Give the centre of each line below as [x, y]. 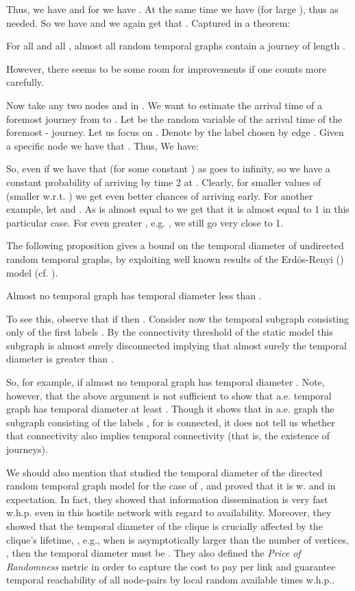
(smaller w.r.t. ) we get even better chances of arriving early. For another [160, 195]
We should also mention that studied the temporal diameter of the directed [164, 472]
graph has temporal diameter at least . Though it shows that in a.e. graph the [170, 409]
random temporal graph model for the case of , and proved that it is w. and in [171, 486]
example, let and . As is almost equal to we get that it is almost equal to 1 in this [178, 209]
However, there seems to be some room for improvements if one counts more [167, 68]
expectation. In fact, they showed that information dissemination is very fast [167, 499]
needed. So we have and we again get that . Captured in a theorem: [148, 22]
